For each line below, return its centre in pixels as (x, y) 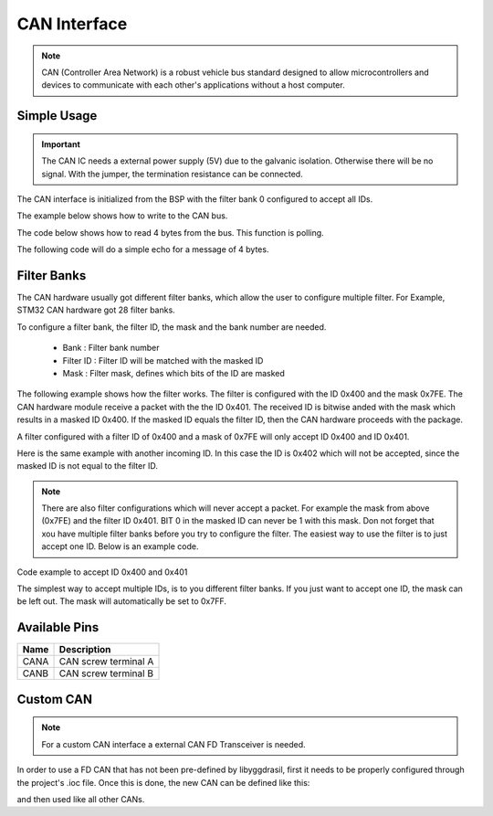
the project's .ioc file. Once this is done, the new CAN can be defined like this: (163, 782)
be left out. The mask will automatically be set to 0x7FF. (122, 601)
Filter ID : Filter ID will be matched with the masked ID (163, 360)
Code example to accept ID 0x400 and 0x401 (102, 572)
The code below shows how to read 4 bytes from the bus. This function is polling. (170, 232)
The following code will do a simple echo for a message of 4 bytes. (143, 249)
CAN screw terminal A (106, 662)
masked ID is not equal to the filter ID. (88, 466)
